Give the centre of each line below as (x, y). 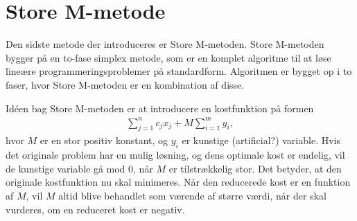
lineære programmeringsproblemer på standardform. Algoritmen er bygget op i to (179, 71)
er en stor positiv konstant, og (104, 140)
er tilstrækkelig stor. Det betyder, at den (255, 168)
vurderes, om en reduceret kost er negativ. (95, 209)
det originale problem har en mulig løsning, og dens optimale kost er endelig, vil (175, 155)
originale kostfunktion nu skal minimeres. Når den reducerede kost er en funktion (178, 182)
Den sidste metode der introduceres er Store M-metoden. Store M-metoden (165, 44)
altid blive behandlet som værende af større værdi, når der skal (192, 195)
